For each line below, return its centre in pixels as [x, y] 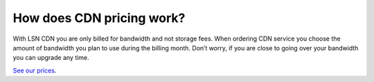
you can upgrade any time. [51, 58]
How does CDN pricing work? [99, 18]
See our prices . [35, 70]
